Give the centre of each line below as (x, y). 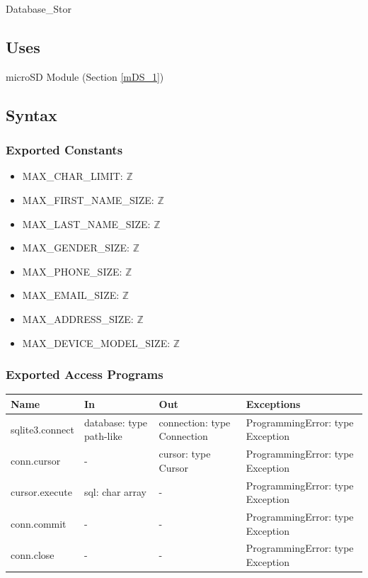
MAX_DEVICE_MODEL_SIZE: (96, 342)
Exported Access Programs (85, 374)
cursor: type (185, 454)
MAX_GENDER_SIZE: (76, 248)
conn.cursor (36, 460)
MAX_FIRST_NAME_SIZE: (88, 199)
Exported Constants (64, 150)
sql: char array (115, 492)
